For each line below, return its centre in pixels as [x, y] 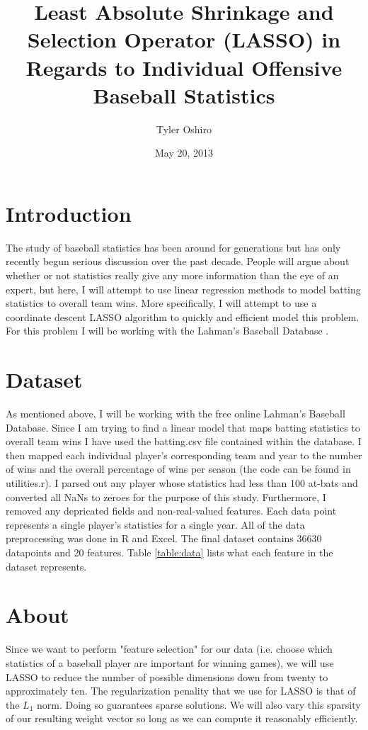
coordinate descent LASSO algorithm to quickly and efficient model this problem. [183, 316]
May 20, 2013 [184, 153]
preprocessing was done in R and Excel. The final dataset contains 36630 [164, 538]
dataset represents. [46, 566]
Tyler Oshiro [184, 129]
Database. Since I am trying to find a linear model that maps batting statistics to [183, 427]
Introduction [69, 213]
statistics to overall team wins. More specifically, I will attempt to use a [161, 303]
